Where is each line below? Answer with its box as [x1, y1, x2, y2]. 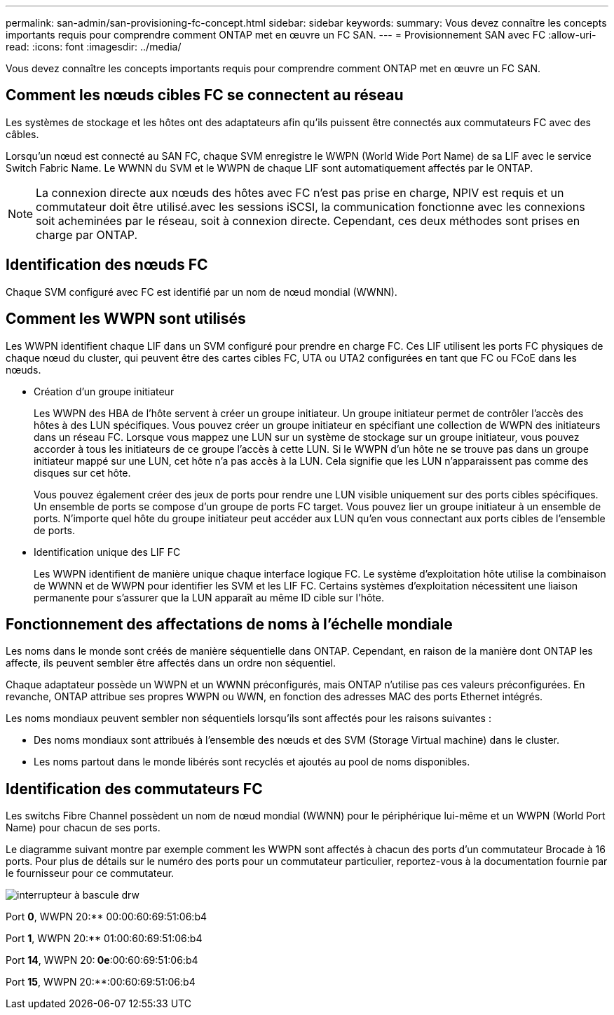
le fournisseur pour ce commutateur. [6, 867, 175, 880]
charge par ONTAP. [36, 227, 138, 242]
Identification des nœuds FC [6, 256, 208, 274]
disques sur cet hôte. [34, 466, 131, 479]
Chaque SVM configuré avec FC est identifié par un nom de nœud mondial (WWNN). [6, 285, 397, 298]
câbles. [6, 128, 39, 140]
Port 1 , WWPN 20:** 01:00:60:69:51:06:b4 [6, 932, 203, 945]
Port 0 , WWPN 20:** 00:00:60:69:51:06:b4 [6, 911, 207, 923]
